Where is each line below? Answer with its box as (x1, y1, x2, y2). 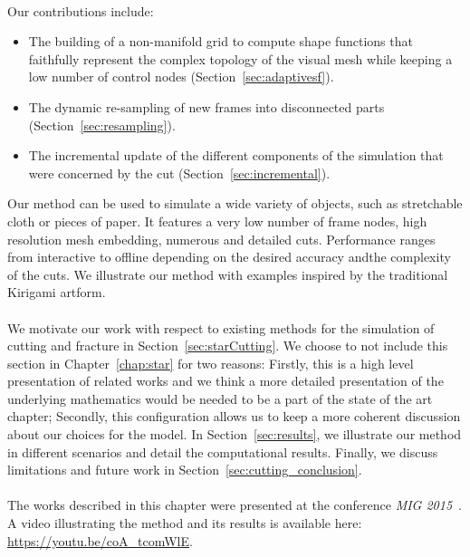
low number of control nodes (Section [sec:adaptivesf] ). (28, 67, 334, 86)
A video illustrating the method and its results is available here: (7, 514, 362, 533)
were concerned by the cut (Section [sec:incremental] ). (28, 163, 331, 182)
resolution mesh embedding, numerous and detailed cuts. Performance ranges (7, 229, 436, 248)
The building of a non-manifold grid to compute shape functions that (28, 32, 413, 51)
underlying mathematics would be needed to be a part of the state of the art (7, 389, 433, 408)
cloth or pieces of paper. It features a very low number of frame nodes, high (7, 211, 427, 230)
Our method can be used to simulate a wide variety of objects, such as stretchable (7, 194, 463, 213)
